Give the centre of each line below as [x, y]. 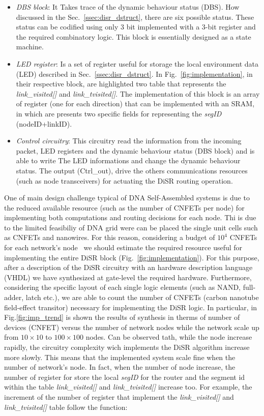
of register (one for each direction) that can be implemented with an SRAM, [135, 103]
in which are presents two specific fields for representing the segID [119, 113]
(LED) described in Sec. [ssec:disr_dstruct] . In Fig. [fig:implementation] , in [134, 73]
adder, [14, 297]
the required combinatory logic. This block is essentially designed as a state [134, 36]
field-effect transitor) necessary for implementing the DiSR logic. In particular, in [131, 307]
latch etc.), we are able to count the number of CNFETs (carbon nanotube [142, 297]
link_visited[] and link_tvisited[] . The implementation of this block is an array [138, 93]
